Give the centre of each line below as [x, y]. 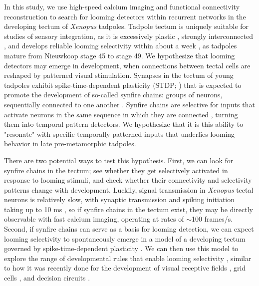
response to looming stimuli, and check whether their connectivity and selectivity [128, 180]
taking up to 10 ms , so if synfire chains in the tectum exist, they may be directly [129, 209]
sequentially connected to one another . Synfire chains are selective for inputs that [129, 104]
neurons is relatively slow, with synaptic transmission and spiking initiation [119, 199]
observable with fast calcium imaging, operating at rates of [94, 219]
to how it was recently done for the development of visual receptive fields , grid [125, 268]
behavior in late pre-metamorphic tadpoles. [70, 143]
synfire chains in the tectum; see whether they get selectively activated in [116, 170]
